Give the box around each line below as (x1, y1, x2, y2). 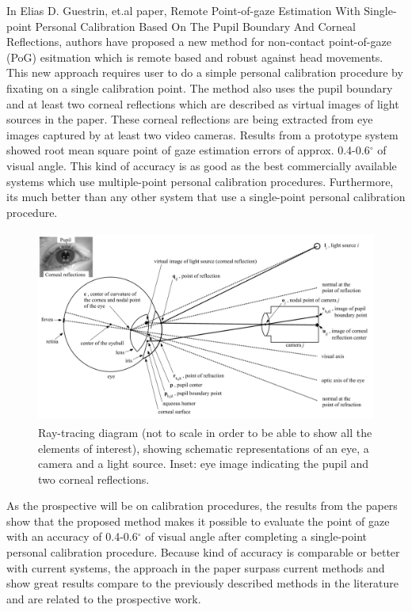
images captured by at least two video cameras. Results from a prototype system (6, 126, 399, 143)
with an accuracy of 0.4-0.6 (6, 528, 138, 545)
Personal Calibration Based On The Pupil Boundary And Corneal (35, 17, 356, 34)
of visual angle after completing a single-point (145, 528, 368, 545)
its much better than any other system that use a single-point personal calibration (6, 188, 406, 205)
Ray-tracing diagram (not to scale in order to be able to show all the (38, 424, 372, 440)
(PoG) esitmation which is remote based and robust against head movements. (6, 48, 383, 65)
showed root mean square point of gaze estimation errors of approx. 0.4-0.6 (6, 142, 370, 158)
